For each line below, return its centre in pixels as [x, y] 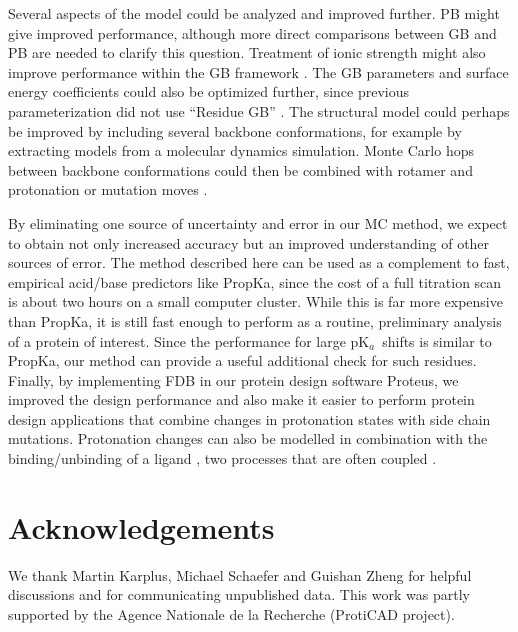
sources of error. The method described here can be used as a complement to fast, [259, 262]
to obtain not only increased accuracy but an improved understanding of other [249, 242]
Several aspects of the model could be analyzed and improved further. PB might [254, 13]
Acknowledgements [141, 526]
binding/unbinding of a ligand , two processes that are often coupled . [222, 458]
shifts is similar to [437, 340]
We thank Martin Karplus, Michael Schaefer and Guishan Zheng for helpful [240, 574]
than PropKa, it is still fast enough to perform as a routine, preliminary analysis [255, 320]
